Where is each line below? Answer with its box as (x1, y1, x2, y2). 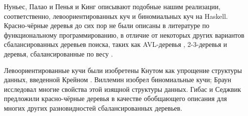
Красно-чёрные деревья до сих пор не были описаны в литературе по (4, 20, 210, 30)
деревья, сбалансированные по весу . (4, 48, 113, 58)
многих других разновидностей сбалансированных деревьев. (4, 102, 182, 113)
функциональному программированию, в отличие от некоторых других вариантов (4, 29, 245, 40)
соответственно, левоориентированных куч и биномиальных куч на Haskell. (4, 11, 228, 21)
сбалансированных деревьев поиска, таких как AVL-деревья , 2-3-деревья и (4, 39, 227, 49)
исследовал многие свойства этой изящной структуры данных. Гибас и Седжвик (4, 84, 241, 94)
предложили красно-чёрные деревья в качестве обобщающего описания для (4, 93, 227, 103)
